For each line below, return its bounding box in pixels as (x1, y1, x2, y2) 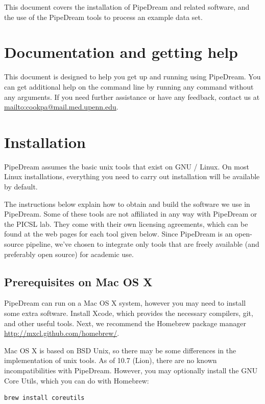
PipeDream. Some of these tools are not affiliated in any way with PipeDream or (4, 208, 257, 219)
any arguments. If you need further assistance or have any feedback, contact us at (4, 91, 260, 102)
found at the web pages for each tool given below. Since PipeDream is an (4, 228, 233, 239)
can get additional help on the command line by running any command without (4, 81, 254, 92)
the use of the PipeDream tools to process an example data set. (4, 11, 203, 22)
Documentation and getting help (4, 41, 238, 62)
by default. (4, 181, 38, 192)
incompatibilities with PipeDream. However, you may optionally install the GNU (4, 365, 258, 375)
